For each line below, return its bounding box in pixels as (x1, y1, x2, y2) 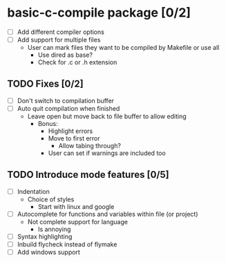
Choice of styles (27, 195, 75, 203)
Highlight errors (48, 127, 93, 135)
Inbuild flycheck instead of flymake (17, 240, 117, 248)
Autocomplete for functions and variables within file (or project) (17, 210, 198, 218)
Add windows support (17, 248, 81, 257)
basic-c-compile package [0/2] (7, 5, 191, 21)
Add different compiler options (17, 28, 105, 36)
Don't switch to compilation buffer (17, 96, 115, 105)
